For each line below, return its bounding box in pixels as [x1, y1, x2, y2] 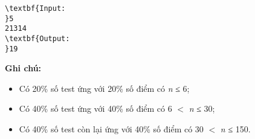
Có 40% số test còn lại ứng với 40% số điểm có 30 [19, 123, 204, 135]
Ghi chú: [5, 62, 42, 74]
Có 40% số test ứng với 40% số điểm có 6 [19, 102, 172, 115]
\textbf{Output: [5, 34, 70, 43]
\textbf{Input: [5, 4, 66, 13]
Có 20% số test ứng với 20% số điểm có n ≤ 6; [19, 82, 190, 94]
